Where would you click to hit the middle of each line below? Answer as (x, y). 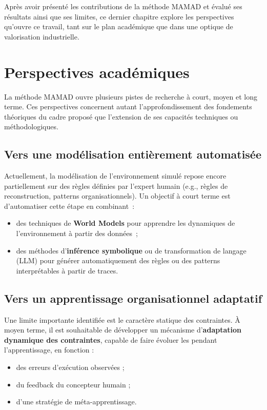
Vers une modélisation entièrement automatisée (133, 154)
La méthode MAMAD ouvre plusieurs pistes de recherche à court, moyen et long (131, 96)
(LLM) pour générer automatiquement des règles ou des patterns (118, 260)
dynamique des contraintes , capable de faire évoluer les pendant (111, 339)
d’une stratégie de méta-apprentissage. (76, 402)
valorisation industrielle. (42, 36)
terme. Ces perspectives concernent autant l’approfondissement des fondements (128, 106)
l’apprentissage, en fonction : (49, 350)
